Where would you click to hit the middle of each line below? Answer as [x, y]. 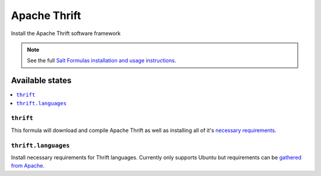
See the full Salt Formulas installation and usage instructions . [102, 61]
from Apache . [28, 166]
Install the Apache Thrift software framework [66, 33]
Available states [41, 81]
